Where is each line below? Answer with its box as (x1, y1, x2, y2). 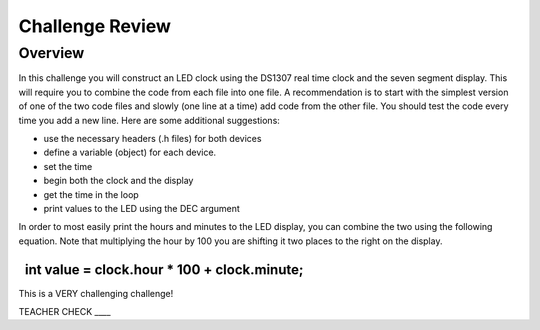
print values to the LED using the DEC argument (43, 202, 240, 214)
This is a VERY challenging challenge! (18, 287, 174, 299)
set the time (43, 160, 93, 172)
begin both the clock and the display (43, 175, 194, 187)
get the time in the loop (43, 188, 139, 200)
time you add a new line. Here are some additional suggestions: (18, 114, 280, 126)
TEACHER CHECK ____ (18, 305, 111, 317)
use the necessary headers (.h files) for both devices (43, 132, 262, 144)
